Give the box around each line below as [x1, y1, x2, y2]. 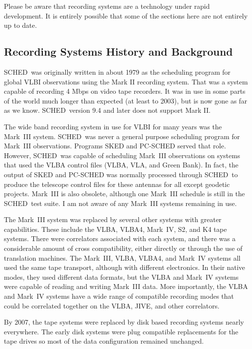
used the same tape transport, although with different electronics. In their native [4, 262, 245, 272]
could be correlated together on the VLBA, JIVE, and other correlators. [4, 300, 220, 310]
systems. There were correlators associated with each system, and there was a [4, 233, 236, 244]
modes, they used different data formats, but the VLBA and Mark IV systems [4, 271, 239, 282]
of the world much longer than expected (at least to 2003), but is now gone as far [4, 95, 247, 105]
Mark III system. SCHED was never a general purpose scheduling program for [4, 131, 240, 141]
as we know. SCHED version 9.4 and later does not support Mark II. [4, 105, 211, 115]
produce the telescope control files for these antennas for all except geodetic [4, 179, 230, 189]
